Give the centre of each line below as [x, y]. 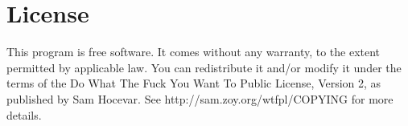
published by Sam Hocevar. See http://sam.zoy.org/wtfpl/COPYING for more [200, 98]
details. [24, 114]
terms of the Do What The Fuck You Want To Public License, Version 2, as [194, 83]
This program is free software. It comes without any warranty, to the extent [194, 52]
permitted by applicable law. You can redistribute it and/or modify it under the [204, 67]
